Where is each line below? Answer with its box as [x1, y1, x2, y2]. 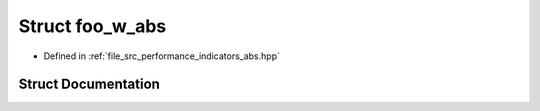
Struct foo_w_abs [18, 15, 167, 37]
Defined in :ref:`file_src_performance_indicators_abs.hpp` [43, 50, 280, 62]
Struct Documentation [18, 76, 160, 93]
